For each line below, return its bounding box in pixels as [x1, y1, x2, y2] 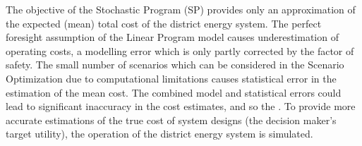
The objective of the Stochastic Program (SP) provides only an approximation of [6, 2, 356, 16]
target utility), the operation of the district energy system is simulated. [6, 126, 313, 141]
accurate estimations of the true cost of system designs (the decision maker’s [6, 112, 337, 127]
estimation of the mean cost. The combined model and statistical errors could [6, 85, 342, 99]
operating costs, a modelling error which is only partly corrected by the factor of [6, 43, 354, 58]
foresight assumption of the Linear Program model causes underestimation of [6, 30, 339, 44]
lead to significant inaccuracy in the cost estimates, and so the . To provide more [6, 99, 356, 114]
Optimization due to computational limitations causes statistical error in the [6, 71, 337, 85]
